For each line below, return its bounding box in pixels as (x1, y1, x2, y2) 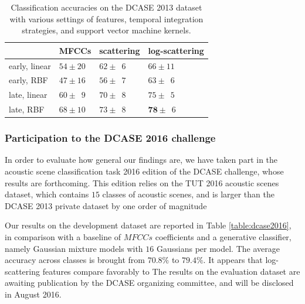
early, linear (9, 59, 51, 71)
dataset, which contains (5, 188, 89, 200)
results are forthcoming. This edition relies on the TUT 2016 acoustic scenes (5, 176, 279, 189)
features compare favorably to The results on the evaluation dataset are (42, 265, 300, 277)
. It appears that (203, 254, 263, 266)
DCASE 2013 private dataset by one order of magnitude (5, 199, 207, 211)
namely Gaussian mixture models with (5, 242, 143, 254)
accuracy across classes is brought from (5, 254, 145, 266)
